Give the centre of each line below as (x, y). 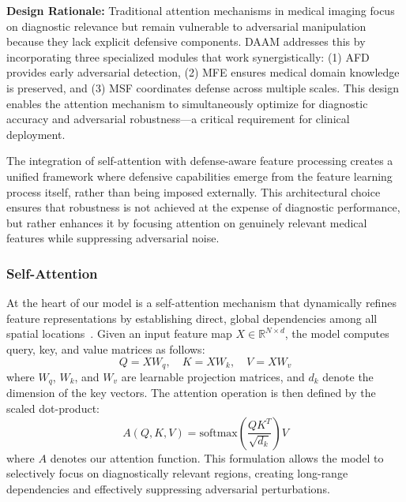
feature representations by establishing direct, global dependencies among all (192, 318)
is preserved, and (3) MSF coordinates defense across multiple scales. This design (203, 87)
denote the (348, 376)
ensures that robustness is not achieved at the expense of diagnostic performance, (203, 207)
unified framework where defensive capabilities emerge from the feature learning (199, 176)
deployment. (36, 134)
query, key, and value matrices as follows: (106, 348)
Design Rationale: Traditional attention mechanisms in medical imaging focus (201, 10)
